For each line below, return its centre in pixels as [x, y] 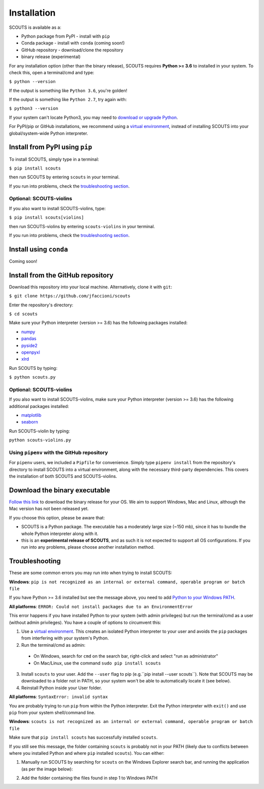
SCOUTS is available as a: [35, 27]
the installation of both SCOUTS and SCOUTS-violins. [63, 476]
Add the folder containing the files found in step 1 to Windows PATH [89, 778]
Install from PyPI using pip [51, 147]
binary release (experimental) [51, 57]
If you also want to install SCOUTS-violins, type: [57, 208]
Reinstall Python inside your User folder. [62, 688]
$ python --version [32, 82]
